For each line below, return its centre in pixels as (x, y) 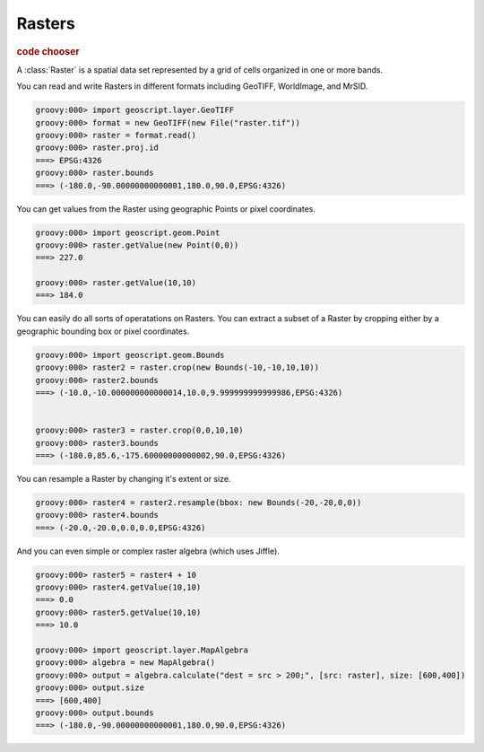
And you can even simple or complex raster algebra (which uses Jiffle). (148, 551)
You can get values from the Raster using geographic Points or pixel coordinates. (166, 209)
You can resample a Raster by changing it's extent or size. (124, 478)
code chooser (48, 51)
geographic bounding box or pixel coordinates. (103, 331)
